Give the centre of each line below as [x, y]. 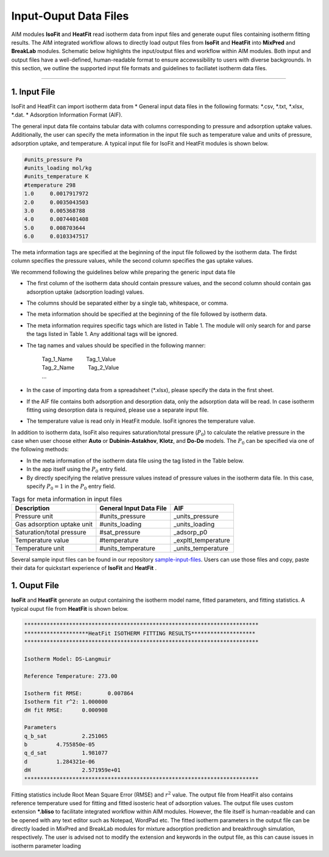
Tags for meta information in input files [67, 499]
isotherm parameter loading [46, 845]
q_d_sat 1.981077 [66, 753]
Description [32, 508]
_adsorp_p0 [191, 532]
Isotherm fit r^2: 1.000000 [66, 702]
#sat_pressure [120, 532]
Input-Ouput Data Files [70, 16]
